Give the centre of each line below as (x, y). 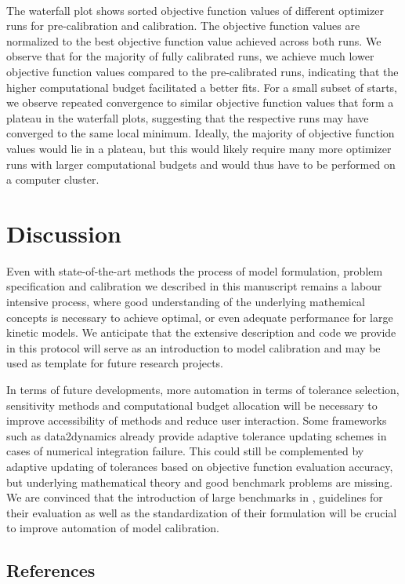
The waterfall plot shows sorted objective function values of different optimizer (195, 10)
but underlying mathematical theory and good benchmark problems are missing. (200, 482)
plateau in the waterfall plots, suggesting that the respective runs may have (188, 117)
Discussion (64, 233)
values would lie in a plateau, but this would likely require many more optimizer (199, 148)
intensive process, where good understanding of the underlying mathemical (186, 302)
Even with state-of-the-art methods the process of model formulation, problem (195, 270)
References (51, 570)
